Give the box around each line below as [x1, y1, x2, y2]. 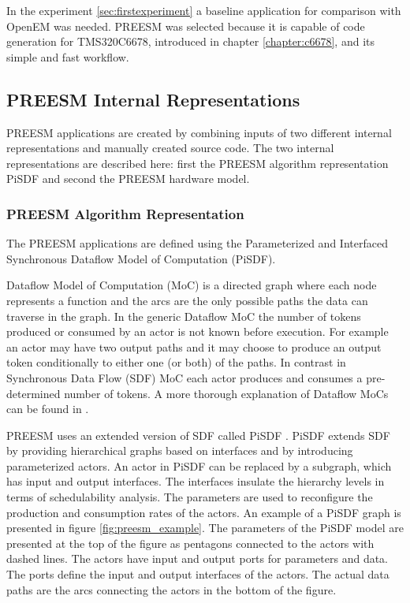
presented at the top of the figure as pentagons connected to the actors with [6, 534, 375, 551]
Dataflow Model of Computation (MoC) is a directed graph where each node [6, 277, 377, 293]
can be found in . [6, 400, 89, 417]
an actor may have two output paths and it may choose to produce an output [6, 338, 382, 355]
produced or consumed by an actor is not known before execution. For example [6, 323, 389, 340]
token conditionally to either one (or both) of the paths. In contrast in [6, 354, 346, 370]
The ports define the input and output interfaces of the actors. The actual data [6, 566, 389, 583]
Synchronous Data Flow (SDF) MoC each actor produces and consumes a [6, 369, 363, 385]
